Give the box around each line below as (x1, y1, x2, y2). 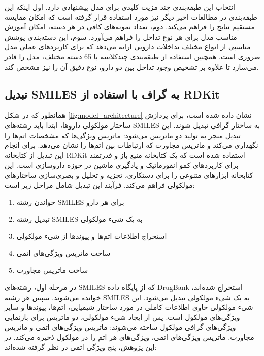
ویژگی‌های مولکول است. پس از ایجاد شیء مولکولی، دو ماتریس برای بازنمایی (5, 311, 240, 322)
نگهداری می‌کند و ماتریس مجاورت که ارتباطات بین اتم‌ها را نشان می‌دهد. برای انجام (5, 140, 258, 150)
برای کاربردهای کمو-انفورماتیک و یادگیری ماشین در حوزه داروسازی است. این (5, 159, 239, 170)
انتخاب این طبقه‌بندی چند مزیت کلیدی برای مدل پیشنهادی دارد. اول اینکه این (5, 2, 235, 12)
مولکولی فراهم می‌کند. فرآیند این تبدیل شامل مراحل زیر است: (5, 179, 195, 190)
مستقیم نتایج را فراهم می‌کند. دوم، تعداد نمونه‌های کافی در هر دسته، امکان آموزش (5, 21, 255, 32)
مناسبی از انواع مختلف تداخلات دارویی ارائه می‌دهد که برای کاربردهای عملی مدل (5, 41, 251, 52)
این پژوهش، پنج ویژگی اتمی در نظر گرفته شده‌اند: (5, 341, 157, 352)
